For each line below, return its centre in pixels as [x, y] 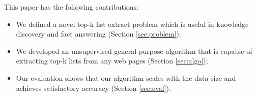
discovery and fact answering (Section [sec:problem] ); [98, 34]
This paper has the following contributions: [72, 7]
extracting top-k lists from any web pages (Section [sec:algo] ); [112, 61]
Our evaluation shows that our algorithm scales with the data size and [126, 77]
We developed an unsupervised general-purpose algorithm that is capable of [134, 51]
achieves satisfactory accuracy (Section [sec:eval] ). [93, 88]
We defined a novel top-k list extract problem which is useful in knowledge [132, 24]
